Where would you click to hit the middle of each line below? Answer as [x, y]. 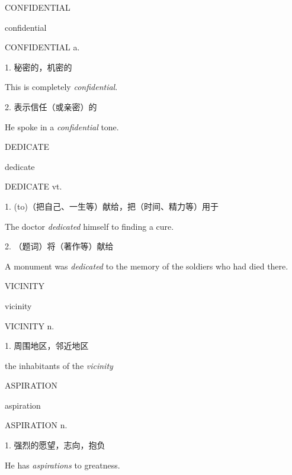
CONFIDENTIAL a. [42, 47]
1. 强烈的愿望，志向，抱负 [55, 445]
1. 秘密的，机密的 [38, 67]
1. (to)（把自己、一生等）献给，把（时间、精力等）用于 [112, 206]
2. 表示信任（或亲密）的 [51, 106]
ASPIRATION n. [36, 425]
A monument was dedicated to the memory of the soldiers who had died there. [147, 266]
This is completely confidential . [61, 87]
